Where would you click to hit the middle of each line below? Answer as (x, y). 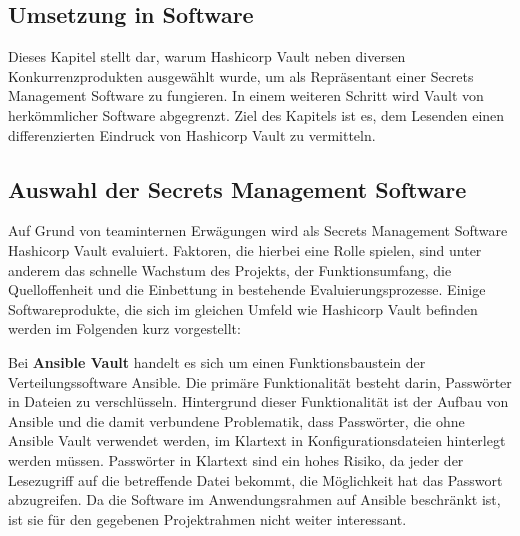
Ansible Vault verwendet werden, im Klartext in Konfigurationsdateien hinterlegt (257, 440)
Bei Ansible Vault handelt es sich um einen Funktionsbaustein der (217, 361)
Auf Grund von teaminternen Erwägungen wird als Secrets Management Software (258, 230)
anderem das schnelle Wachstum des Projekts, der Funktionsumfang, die (230, 269)
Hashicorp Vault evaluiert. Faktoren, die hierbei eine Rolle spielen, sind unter (245, 249)
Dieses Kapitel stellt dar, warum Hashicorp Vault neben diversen (207, 56)
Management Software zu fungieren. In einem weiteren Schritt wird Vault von (246, 95)
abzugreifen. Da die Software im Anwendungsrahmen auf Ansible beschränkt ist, (254, 499)
